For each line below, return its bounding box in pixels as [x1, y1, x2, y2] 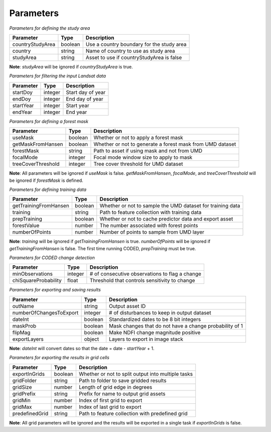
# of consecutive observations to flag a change [89, 270, 202, 277]
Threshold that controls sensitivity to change [89, 277, 195, 284]
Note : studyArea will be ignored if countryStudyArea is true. [9, 63, 133, 70]
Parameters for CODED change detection [9, 255, 95, 261]
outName [12, 302, 35, 309]
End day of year [66, 95, 104, 102]
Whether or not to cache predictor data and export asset [99, 215, 233, 223]
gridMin [12, 397, 31, 404]
